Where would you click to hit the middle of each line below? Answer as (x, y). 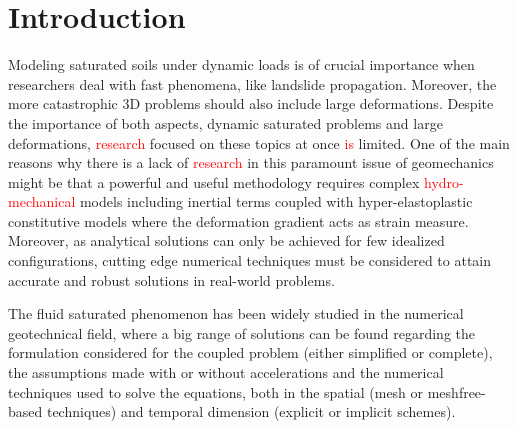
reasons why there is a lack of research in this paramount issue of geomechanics (251, 162)
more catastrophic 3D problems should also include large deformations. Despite (251, 103)
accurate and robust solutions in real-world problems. (171, 279)
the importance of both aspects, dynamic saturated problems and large (225, 122)
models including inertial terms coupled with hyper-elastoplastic (276, 201)
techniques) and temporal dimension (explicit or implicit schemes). (251, 411)
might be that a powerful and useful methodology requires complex (214, 181)
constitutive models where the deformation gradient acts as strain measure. (238, 220)
